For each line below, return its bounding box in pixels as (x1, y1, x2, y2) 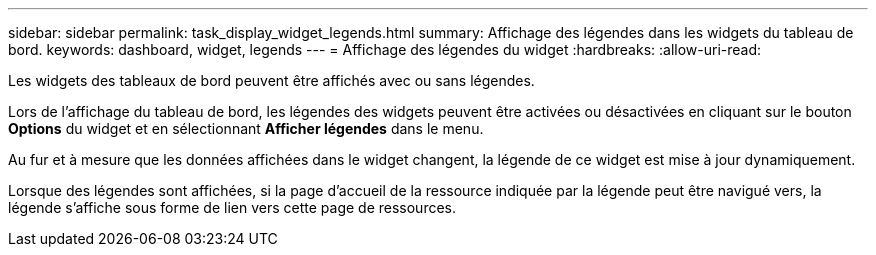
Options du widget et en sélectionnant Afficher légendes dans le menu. (8, 120, 484, 137)
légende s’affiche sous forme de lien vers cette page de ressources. (8, 199, 457, 216)
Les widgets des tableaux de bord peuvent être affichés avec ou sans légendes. (8, 72, 535, 89)
